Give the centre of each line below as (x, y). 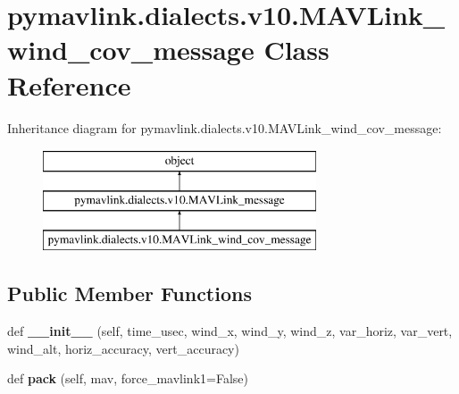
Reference (69, 84)
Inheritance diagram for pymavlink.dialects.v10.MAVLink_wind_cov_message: (225, 127)
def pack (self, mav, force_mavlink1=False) (128, 378)
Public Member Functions (129, 293)
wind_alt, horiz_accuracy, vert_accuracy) (123, 348)
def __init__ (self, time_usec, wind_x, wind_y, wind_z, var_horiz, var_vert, (230, 331)
